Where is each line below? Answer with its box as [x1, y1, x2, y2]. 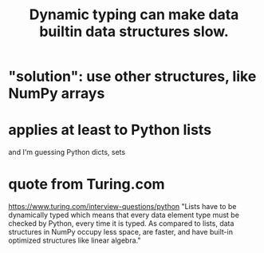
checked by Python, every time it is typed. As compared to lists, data [8, 219, 234, 228]
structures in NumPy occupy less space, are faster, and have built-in [8, 227, 234, 237]
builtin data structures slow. [39, 22, 229, 41]
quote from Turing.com [8, 176, 165, 193]
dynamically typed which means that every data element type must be [8, 210, 239, 220]
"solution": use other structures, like [8, 68, 257, 85]
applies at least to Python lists [8, 121, 212, 139]
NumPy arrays [8, 85, 105, 103]
